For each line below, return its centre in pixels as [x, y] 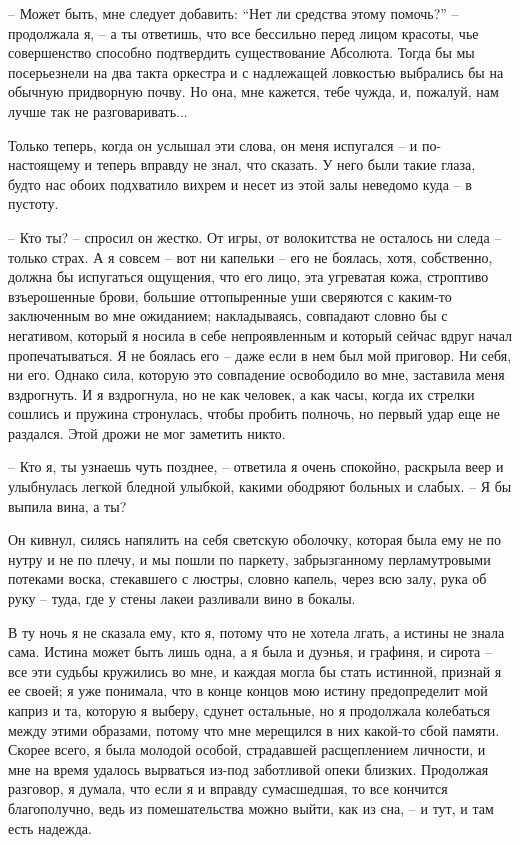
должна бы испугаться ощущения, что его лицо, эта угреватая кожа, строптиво [248, 276]
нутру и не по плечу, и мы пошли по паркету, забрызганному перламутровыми [249, 558]
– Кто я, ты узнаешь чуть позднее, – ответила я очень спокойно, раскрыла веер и [256, 466]
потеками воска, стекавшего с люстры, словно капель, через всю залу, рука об [247, 578]
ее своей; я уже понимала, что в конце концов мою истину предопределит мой [248, 690]
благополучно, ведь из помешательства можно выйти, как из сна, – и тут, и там [251, 807]
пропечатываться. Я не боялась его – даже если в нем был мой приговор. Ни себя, [260, 354]
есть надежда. [50, 827]
